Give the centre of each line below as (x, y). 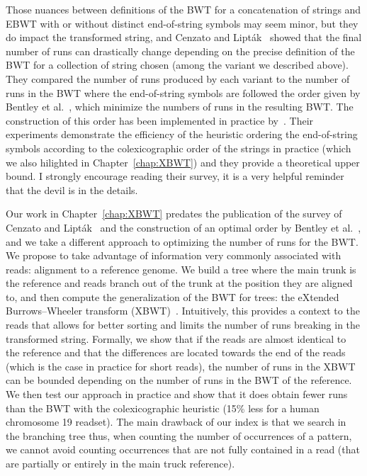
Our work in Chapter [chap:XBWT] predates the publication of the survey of (174, 214)
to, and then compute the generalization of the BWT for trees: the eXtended (173, 296)
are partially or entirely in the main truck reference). (120, 463)
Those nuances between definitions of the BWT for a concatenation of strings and (183, 9)
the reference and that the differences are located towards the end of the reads (176, 352)
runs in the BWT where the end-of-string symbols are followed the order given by (183, 92)
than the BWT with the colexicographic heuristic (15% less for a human (163, 408)
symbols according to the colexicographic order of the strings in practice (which (179, 148)
